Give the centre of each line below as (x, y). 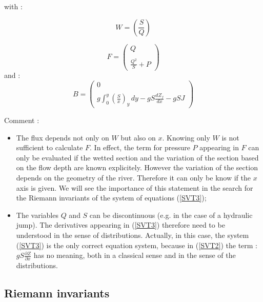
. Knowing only (186, 137)
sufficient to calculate (49, 147)
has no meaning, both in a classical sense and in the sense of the (135, 255)
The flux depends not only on (63, 137)
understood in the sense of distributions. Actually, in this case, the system (133, 235)
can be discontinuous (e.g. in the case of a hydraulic (171, 215)
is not (230, 137)
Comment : (22, 120)
